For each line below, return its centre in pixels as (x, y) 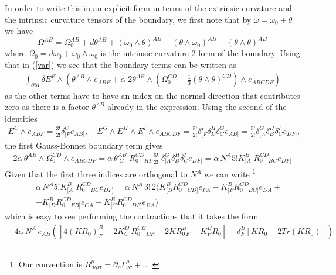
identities (21, 118)
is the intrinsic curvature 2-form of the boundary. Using (200, 53)
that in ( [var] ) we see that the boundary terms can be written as (121, 64)
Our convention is (50, 264)
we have (19, 31)
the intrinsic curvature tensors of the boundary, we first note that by (128, 19)
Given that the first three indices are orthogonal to (96, 174)
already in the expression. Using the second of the (197, 107)
